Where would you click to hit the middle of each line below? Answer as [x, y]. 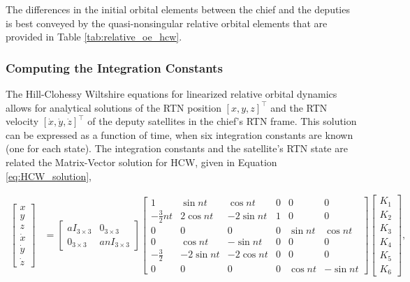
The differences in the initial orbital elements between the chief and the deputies [178, 9]
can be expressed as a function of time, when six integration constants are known [180, 134]
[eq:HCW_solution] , [49, 176]
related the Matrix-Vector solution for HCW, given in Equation [141, 162]
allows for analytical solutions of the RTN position [114, 107]
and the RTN [299, 107]
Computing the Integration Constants [114, 67]
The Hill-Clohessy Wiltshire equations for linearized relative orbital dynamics [171, 94]
